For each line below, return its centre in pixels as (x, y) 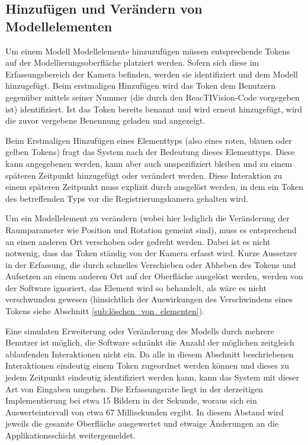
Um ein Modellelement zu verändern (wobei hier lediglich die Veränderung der (147, 218)
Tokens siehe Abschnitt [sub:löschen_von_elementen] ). (105, 311)
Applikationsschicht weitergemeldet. (70, 435)
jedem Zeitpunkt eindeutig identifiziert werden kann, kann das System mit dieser (153, 377)
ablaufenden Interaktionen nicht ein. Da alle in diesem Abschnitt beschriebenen (150, 354)
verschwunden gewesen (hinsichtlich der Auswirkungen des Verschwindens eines (149, 299)
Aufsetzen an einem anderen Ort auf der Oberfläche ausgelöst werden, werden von (154, 276)
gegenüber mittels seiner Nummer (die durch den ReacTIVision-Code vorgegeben (153, 97)
